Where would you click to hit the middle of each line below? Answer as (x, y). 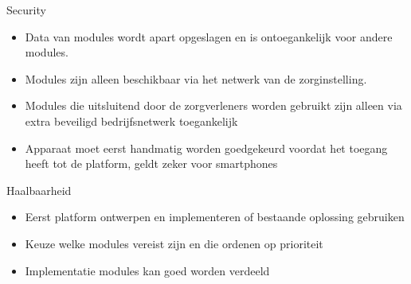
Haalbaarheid (39, 190)
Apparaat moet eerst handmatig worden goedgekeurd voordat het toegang (206, 148)
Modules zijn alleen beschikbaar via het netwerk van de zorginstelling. (196, 78)
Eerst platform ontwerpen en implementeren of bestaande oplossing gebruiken (215, 217)
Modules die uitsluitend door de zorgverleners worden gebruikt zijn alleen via (213, 105)
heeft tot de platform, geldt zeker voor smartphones (151, 163)
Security (26, 10)
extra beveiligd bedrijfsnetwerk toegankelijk (131, 121)
